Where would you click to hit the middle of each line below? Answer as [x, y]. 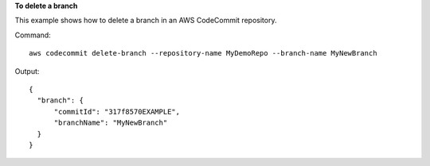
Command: [33, 35]
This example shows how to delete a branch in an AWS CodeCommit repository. [146, 21]
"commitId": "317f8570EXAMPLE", [117, 112]
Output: [27, 71]
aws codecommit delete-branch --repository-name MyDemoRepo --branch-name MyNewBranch [203, 53]
